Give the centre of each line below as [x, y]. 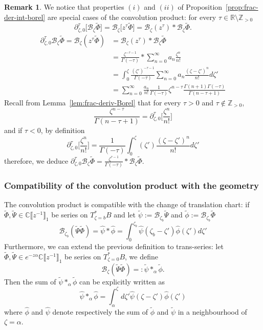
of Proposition [200, 7]
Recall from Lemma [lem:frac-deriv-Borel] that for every [93, 102]
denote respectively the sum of [100, 311]
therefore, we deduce [36, 160]
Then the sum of [30, 281]
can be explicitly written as [122, 281]
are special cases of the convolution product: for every [132, 17]
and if [13, 130]
